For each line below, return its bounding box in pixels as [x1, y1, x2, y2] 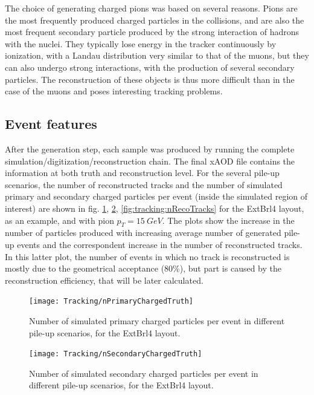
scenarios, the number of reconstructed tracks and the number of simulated [5, 178, 283, 191]
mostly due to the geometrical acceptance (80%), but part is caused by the [5, 262, 281, 275]
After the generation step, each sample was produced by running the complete [5, 142, 295, 155]
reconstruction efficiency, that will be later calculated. [5, 273, 203, 286]
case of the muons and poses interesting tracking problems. [5, 85, 223, 97]
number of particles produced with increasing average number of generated [5, 226, 281, 239]
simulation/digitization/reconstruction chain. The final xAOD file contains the [5, 154, 295, 167]
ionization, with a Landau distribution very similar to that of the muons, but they [5, 49, 309, 62]
